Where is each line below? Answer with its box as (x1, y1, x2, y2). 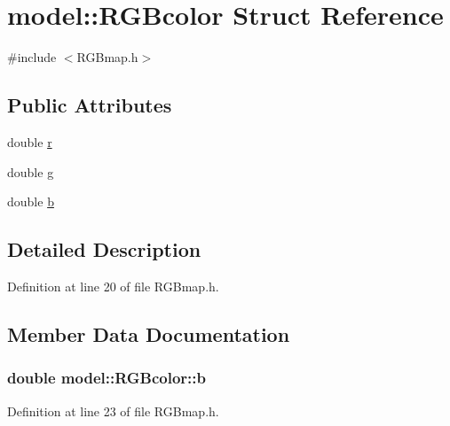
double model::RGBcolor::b (7, 367, 207, 389)
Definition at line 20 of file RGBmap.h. (7, 276, 219, 295)
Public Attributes (7, 91, 172, 119)
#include (7, 48, 57, 66)
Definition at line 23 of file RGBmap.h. (7, 401, 219, 420)
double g (7, 162, 54, 181)
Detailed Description (7, 236, 201, 263)
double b (7, 192, 54, 211)
